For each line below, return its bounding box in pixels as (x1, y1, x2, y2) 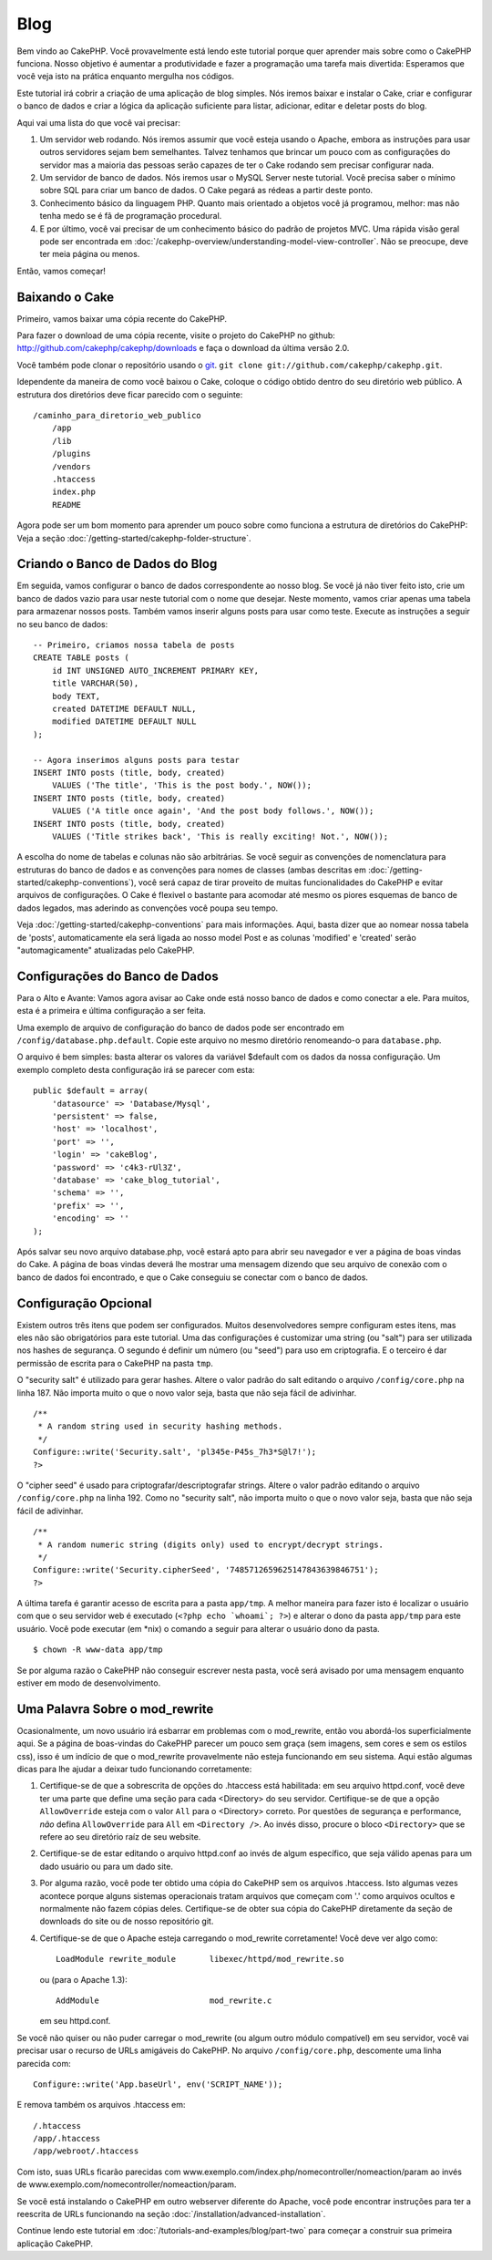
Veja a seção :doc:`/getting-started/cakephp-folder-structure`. (16, 532, 251, 543)
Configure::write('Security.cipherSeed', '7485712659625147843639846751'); (33, 1564, 379, 1575)
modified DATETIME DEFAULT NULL (51, 717, 197, 727)
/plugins (51, 449, 91, 459)
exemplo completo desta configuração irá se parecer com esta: (16, 1064, 255, 1075)
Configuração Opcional (16, 1295, 152, 1311)
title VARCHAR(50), (51, 678, 139, 688)
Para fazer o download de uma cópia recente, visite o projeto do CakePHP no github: (16, 330, 336, 341)
